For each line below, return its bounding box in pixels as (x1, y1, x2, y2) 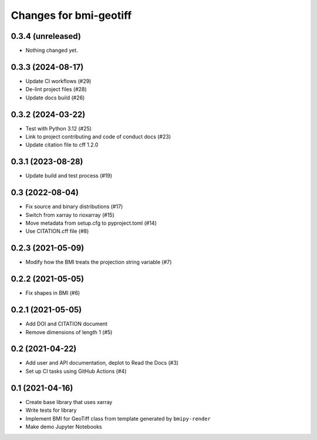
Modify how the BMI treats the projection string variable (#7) (25, 259, 172, 266)
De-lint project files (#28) (25, 86, 87, 93)
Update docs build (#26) (25, 94, 85, 101)
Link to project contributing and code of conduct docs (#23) (25, 133, 171, 141)
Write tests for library (25, 406, 77, 414)
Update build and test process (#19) (25, 172, 113, 179)
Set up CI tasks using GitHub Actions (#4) (25, 368, 127, 375)
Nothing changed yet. (25, 47, 79, 54)
